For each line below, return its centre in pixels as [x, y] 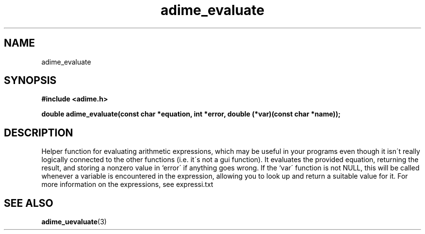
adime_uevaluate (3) [74, 222]
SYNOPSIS [30, 81]
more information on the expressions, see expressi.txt [127, 184]
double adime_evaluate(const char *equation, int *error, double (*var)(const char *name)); [191, 114]
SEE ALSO [29, 203]
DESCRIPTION [39, 133]
